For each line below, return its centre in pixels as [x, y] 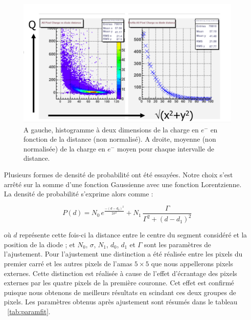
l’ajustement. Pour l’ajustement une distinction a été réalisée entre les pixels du [123, 254]
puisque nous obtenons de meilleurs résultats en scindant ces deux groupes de [120, 292]
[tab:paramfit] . [29, 311]
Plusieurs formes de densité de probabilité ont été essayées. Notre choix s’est [118, 175]
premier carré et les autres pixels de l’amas [68, 263]
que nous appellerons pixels [192, 263]
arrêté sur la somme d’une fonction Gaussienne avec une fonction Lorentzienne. [123, 184]
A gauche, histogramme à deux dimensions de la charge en [111, 129]
